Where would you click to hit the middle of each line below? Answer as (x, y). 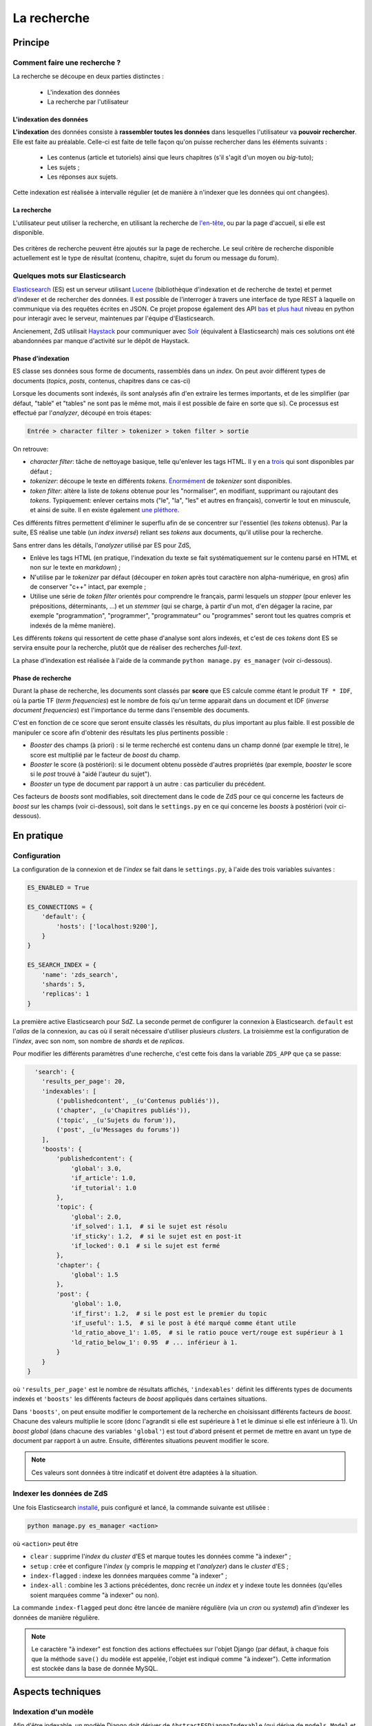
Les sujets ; (63, 167)
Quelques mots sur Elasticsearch (69, 275)
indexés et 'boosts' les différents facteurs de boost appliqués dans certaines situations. (140, 1399)
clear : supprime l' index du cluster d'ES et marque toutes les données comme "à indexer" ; (161, 1556)
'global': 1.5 (94, 1275)
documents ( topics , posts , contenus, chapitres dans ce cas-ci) (102, 380)
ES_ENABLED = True (58, 888)
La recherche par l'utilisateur (88, 102)
